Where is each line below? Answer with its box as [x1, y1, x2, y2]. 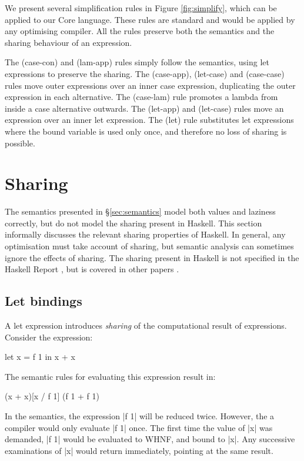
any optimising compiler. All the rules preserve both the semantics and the [5, 25, 275, 37]
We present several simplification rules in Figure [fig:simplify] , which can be [5, 2, 277, 14]
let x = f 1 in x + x [5, 350, 75, 363]
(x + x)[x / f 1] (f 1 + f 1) [5, 390, 99, 402]
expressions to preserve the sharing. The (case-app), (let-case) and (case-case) [5, 67, 285, 79]
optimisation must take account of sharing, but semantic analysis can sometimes [5, 240, 294, 252]
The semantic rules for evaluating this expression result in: [5, 370, 216, 382]
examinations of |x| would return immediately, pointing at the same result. [5, 444, 273, 456]
